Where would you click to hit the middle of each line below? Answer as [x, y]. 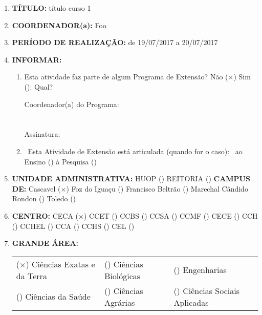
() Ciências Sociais [206, 290]
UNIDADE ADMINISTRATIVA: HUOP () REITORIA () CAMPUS [131, 178]
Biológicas [122, 276]
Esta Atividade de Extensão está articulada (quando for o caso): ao [135, 151]
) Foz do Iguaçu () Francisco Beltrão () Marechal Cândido [157, 188]
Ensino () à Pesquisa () [60, 161]
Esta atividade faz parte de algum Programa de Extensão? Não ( [126, 77]
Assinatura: [42, 134]
